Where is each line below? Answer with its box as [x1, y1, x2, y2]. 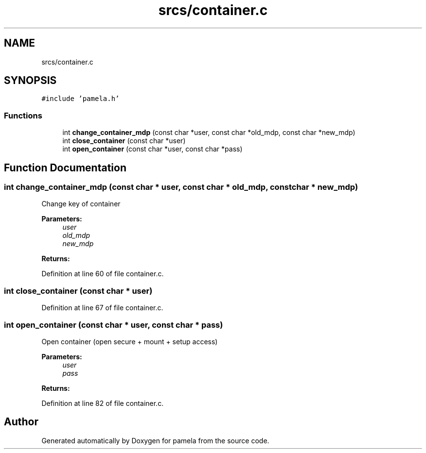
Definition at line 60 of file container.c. [41, 269, 164, 278]
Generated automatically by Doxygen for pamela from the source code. [41, 436, 269, 445]
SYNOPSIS [4, 74, 57, 87]
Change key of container [41, 200, 121, 208]
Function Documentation [4, 161, 126, 174]
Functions [4, 110, 42, 120]
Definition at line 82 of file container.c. [41, 399, 164, 407]
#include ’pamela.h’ [41, 95, 120, 103]
